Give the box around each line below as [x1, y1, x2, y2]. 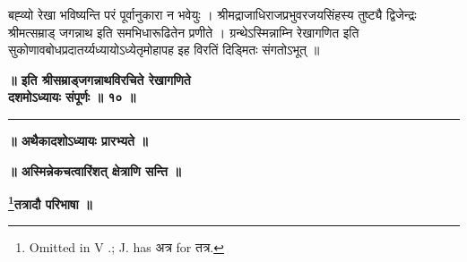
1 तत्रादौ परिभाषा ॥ [8, 192, 92, 213]
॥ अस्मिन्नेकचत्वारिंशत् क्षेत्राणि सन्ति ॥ [8, 161, 181, 180]
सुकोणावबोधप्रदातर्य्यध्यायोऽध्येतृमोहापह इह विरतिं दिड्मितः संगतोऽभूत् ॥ [8, 40, 320, 59]
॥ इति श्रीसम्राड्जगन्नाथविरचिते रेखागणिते [8, 70, 191, 89]
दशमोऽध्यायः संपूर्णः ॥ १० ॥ [8, 88, 136, 106]
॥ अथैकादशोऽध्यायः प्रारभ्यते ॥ [8, 131, 148, 149]
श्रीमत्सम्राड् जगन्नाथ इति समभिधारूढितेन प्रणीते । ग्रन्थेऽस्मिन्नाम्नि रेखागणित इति [8, 22, 359, 41]
